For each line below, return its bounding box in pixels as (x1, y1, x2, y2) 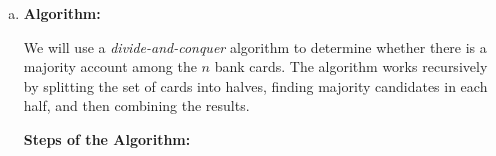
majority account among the (23, 56, 197, 77)
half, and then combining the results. (23, 95, 250, 116)
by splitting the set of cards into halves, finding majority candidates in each (23, 75, 488, 96)
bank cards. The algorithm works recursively (214, 56, 488, 77)
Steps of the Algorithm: (23, 128, 191, 149)
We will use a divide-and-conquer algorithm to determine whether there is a (23, 36, 487, 57)
